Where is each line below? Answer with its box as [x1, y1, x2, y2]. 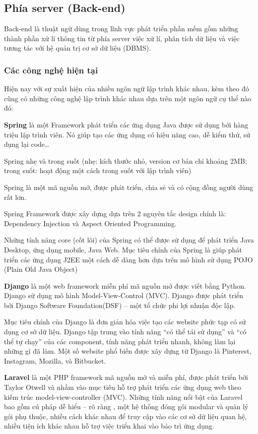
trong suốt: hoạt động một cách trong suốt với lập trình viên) [4, 165, 192, 176]
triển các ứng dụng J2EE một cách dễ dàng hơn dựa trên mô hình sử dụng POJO [4, 254, 253, 264]
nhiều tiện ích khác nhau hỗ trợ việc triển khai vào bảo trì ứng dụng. [4, 421, 214, 431]
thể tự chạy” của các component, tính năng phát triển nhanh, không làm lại [4, 336, 236, 346]
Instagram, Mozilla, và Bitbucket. [4, 355, 106, 366]
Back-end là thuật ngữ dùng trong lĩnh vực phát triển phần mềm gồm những [4, 23, 239, 34]
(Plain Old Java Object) [4, 264, 78, 274]
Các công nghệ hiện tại [4, 63, 98, 76]
